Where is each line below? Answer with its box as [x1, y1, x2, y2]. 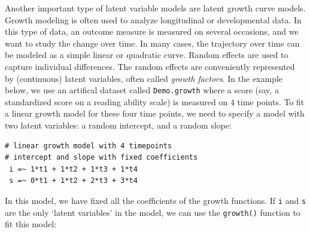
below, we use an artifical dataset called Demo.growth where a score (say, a [5, 84, 279, 96]
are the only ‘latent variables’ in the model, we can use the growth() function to [5, 206, 300, 218]
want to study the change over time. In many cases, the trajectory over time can [5, 36, 300, 49]
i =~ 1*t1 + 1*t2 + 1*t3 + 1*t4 [9, 164, 138, 173]
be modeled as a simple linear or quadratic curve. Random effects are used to [5, 48, 288, 61]
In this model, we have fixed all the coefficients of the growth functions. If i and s [5, 194, 306, 206]
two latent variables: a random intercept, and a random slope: [5, 119, 232, 131]
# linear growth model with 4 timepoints [5, 141, 172, 150]
